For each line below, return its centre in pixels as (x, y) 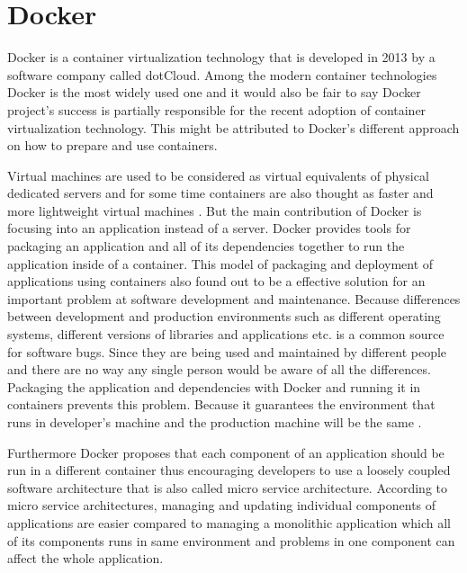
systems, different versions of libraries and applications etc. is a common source (226, 334)
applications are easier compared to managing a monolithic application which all (229, 522)
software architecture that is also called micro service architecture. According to (228, 487)
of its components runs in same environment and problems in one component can (231, 540)
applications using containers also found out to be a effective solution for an (216, 281)
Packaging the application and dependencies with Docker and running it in (214, 386)
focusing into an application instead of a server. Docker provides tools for (209, 228)
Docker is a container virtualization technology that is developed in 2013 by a (221, 57)
